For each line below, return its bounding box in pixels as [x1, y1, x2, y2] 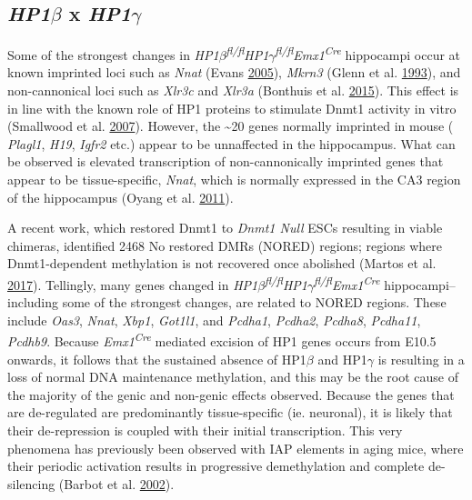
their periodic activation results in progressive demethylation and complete [7, 456, 425, 475]
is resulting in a [377, 349, 465, 368]
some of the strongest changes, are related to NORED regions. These [62, 293, 447, 312]
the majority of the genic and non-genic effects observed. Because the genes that [7, 385, 455, 404]
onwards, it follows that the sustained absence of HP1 [7, 349, 306, 368]
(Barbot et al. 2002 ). [58, 474, 175, 493]
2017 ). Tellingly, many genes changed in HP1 [7, 275, 258, 294]
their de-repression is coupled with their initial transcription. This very [7, 421, 403, 440]
